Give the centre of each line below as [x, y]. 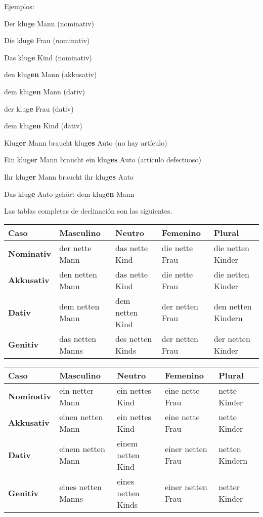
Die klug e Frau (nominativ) [47, 40]
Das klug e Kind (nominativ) [48, 57]
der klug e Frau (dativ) [39, 108]
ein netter [76, 390]
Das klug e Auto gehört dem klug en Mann [69, 194]
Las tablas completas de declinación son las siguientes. [88, 211]
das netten [78, 338]
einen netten [81, 417]
